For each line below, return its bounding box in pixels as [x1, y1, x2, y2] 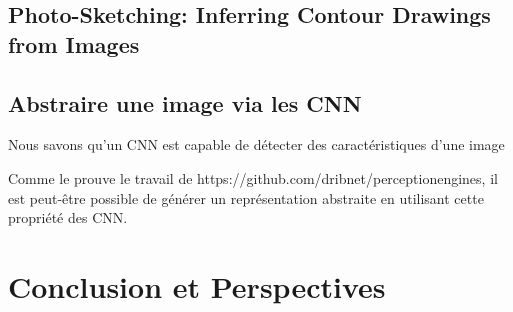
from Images [8, 28, 140, 59]
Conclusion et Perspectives [8, 265, 386, 306]
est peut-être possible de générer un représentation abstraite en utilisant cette [8, 187, 484, 208]
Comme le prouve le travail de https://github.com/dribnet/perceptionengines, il [8, 167, 498, 188]
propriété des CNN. [8, 207, 128, 228]
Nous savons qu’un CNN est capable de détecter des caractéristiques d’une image [8, 134, 505, 155]
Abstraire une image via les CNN [8, 87, 362, 118]
